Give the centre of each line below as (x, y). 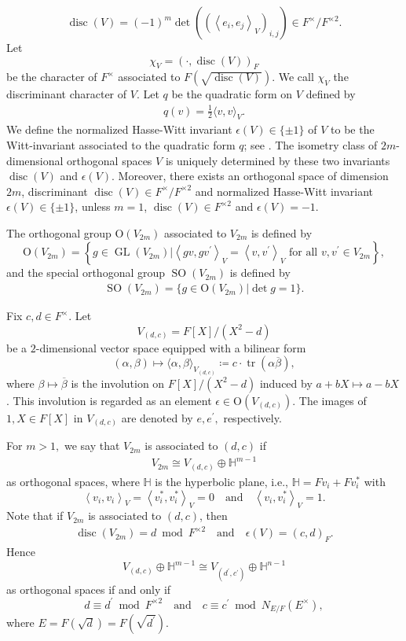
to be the (353, 129)
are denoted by (157, 417)
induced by (286, 383)
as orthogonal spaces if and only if (89, 589)
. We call (293, 77)
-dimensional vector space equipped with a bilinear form (171, 347)
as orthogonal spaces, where (73, 481)
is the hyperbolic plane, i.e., (221, 481)
